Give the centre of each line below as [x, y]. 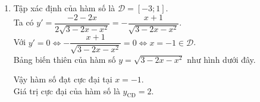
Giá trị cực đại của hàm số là [67, 90]
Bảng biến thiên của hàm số [65, 59]
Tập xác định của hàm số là [64, 8]
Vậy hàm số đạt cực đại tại [63, 79]
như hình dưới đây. [221, 59]
